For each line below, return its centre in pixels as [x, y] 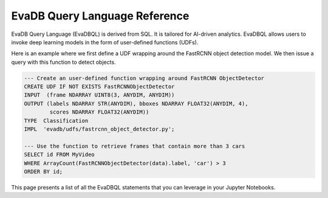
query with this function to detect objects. [63, 62]
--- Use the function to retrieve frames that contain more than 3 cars [135, 146]
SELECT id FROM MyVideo [60, 155]
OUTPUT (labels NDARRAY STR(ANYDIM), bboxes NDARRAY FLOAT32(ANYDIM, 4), [136, 104]
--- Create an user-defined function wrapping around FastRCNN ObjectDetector [144, 78]
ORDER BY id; [43, 172]
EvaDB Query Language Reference [100, 16]
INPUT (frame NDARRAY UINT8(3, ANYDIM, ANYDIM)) [99, 95]
